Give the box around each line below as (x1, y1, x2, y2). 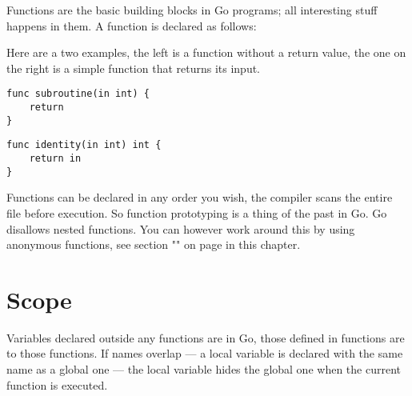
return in (29, 153, 82, 164)
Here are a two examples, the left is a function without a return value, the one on (6, 44, 406, 61)
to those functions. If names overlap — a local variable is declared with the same (6, 345, 403, 362)
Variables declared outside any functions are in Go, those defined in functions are (6, 329, 405, 346)
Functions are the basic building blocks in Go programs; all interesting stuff (6, 2, 378, 18)
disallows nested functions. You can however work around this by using (6, 220, 355, 237)
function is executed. (6, 376, 108, 393)
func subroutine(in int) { (6, 88, 150, 100)
